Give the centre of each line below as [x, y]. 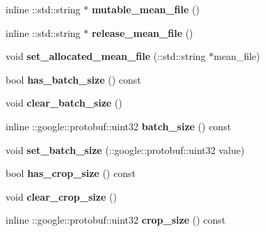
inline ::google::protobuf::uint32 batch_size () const [119, 126]
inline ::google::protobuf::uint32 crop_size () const [116, 220]
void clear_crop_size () [61, 196]
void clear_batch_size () [64, 103]
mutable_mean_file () [145, 9]
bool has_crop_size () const [71, 173]
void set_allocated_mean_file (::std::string [106, 56]
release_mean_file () [142, 32]
